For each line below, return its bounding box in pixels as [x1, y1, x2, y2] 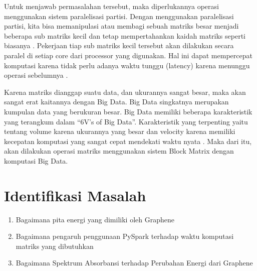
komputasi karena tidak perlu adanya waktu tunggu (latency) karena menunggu [4, 60, 250, 70]
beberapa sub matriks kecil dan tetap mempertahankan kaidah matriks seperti [4, 30, 245, 41]
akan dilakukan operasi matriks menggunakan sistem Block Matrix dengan [4, 146, 234, 156]
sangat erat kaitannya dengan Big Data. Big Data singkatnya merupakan [4, 96, 229, 107]
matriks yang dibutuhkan [16, 240, 94, 251]
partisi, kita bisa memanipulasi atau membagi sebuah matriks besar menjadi [4, 21, 239, 31]
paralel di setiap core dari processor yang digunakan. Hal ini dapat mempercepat [4, 50, 252, 60]
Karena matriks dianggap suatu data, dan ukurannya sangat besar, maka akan [4, 86, 246, 97]
